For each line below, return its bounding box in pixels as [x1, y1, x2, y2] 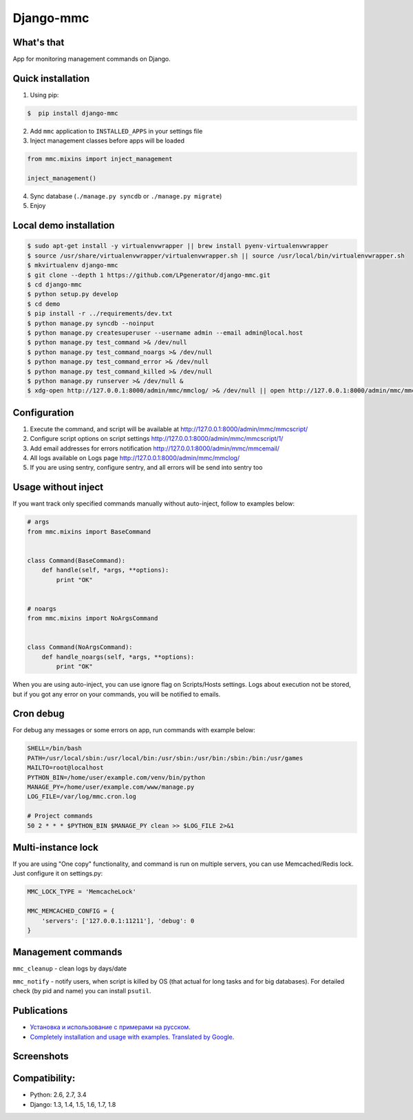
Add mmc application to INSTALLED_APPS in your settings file [30, 127, 203, 135]
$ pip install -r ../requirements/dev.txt [27, 310, 173, 318]
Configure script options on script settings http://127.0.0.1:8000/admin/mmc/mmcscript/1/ [30, 435, 284, 443]
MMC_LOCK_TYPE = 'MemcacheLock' [27, 888, 137, 895]
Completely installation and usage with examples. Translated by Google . [30, 1033, 235, 1041]
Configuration [12, 406, 74, 418]
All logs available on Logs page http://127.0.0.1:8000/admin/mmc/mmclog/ [30, 454, 240, 462]
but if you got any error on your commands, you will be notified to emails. [12, 689, 221, 698]
